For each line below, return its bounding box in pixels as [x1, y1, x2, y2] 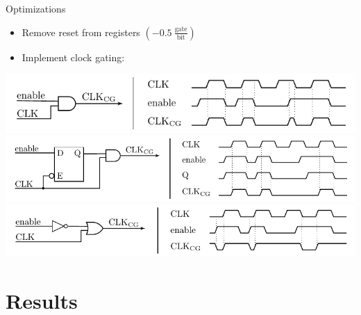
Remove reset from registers [22, 24, 140, 39]
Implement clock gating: [22, 49, 125, 64]
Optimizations [6, 1, 66, 15]
